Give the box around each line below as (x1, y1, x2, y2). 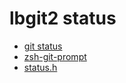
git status (23, 40, 63, 52)
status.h (23, 61, 58, 73)
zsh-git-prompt (23, 50, 87, 62)
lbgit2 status (9, 7, 117, 30)
